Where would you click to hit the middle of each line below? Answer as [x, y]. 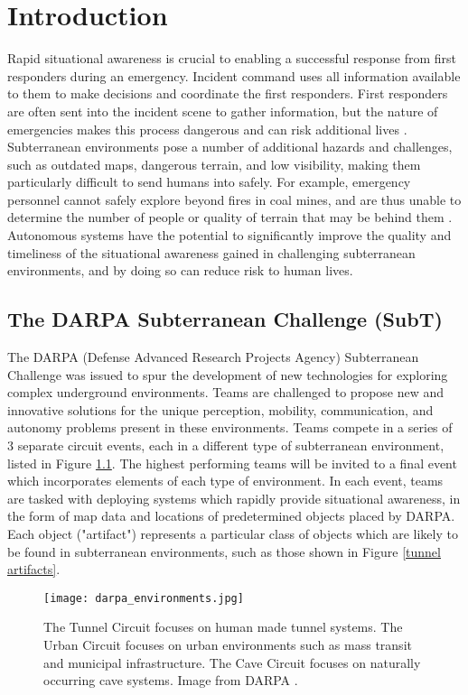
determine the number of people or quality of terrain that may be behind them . [230, 217]
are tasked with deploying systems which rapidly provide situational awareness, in [234, 498]
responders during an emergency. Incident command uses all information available [234, 75]
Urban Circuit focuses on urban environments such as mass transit [228, 645]
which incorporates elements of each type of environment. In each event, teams [225, 481]
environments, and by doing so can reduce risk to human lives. [180, 270]
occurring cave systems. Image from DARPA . [171, 680]
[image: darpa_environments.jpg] [144, 598]
